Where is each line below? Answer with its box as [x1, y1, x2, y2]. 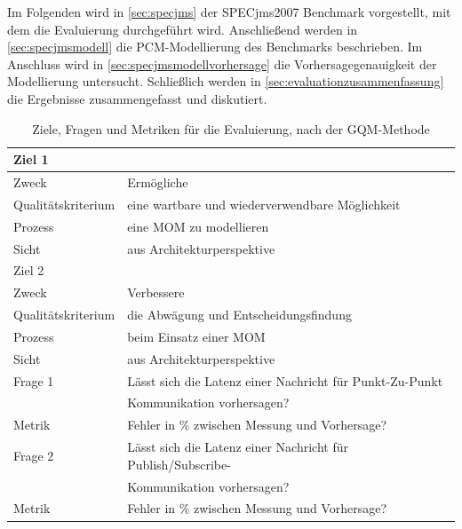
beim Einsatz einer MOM [127, 327, 266, 345]
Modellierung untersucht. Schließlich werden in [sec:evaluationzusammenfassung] [7, 72, 444, 91]
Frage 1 [13, 371, 54, 390]
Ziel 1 [13, 150, 49, 169]
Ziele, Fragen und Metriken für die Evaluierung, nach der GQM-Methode [32, 119, 430, 138]
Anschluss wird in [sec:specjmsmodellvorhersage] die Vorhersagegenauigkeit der [7, 54, 437, 73]
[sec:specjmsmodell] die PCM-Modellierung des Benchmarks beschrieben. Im [7, 37, 423, 56]
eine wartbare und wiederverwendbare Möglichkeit [127, 194, 401, 213]
